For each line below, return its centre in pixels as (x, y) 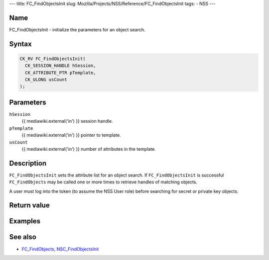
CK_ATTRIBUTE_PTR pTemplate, (61, 73)
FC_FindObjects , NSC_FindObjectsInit (60, 249)
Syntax (20, 44)
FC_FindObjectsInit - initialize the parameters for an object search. (77, 29)
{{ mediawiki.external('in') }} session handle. (67, 121)
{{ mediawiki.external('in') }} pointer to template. (71, 135)
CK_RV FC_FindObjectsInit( (53, 59)
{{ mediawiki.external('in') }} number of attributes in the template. (89, 149)
